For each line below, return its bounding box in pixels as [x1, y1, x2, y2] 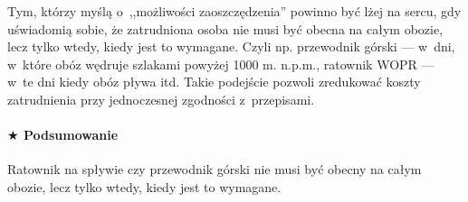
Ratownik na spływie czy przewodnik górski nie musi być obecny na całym [7, 160, 422, 179]
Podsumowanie [23, 125, 119, 144]
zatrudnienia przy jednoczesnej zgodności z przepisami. [7, 89, 315, 108]
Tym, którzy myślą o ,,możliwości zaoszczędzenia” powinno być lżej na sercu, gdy [7, 2, 462, 20]
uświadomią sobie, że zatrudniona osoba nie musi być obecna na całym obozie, [7, 19, 444, 38]
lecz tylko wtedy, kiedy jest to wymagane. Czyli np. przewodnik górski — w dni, [7, 37, 455, 56]
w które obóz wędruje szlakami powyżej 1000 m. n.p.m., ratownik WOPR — [7, 54, 435, 73]
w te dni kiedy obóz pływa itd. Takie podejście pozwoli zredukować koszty [7, 72, 421, 91]
